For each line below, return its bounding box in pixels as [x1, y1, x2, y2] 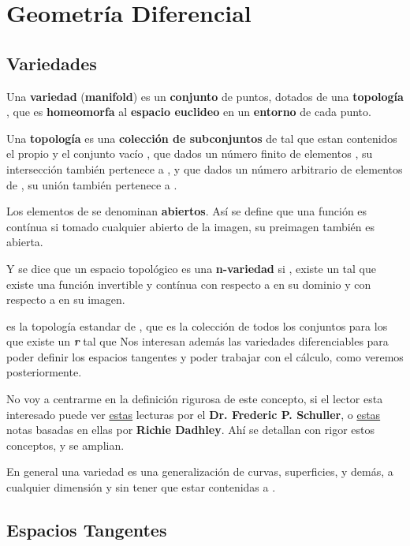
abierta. [6, 234, 43, 250]
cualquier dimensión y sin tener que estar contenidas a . [6, 479, 276, 496]
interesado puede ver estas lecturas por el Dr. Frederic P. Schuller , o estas [6, 406, 381, 422]
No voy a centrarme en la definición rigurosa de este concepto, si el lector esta [6, 391, 383, 407]
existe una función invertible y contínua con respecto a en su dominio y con [6, 275, 371, 292]
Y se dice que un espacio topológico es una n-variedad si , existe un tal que [6, 260, 376, 276]
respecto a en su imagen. [6, 291, 125, 308]
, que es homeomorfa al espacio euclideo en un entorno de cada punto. [6, 103, 371, 120]
